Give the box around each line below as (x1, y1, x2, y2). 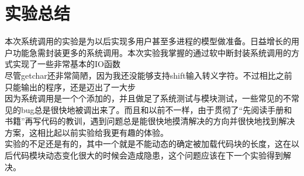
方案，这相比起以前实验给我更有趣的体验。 (5, 126, 168, 138)
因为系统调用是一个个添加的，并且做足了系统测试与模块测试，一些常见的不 (5, 92, 291, 104)
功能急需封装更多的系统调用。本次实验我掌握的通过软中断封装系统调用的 (12, 46, 291, 58)
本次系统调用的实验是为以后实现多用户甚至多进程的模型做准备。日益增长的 (5, 35, 291, 47)
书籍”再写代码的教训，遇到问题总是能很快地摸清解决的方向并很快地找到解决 (5, 115, 295, 127)
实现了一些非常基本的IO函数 (12, 58, 120, 70)
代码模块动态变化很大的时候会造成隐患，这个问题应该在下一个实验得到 (12, 149, 283, 161)
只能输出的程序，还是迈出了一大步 (5, 80, 136, 93)
